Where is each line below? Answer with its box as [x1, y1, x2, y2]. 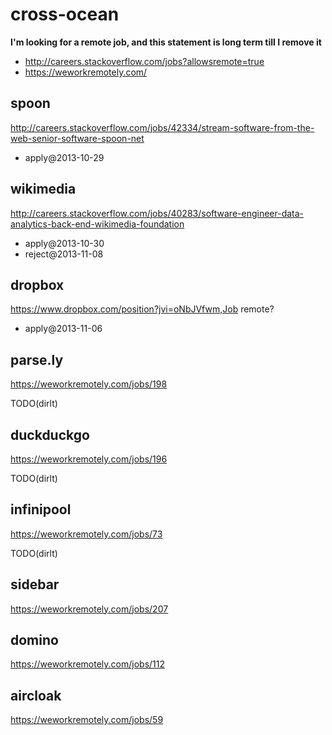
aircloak [10, 687, 62, 704]
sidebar [10, 576, 60, 593]
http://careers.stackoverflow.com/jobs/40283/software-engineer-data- [10, 207, 305, 219]
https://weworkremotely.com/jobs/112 [10, 658, 166, 670]
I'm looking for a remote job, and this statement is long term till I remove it [10, 36, 322, 48]
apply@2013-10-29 [24, 151, 105, 163]
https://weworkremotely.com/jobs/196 [10, 453, 168, 465]
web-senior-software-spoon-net [10, 132, 145, 144]
